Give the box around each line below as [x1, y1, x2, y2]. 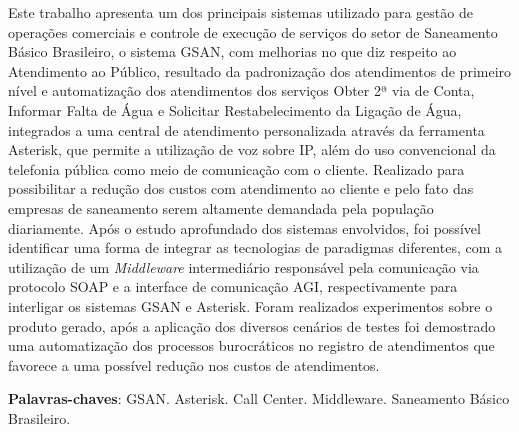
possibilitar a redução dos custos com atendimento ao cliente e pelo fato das [8, 178, 474, 199]
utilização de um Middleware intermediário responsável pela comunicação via [8, 256, 479, 277]
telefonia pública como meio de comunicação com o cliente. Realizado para [8, 158, 465, 179]
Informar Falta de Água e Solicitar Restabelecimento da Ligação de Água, [8, 99, 462, 120]
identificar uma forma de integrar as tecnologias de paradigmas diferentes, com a [8, 237, 503, 258]
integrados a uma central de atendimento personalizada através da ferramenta [8, 119, 485, 140]
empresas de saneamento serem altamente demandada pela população [8, 197, 434, 218]
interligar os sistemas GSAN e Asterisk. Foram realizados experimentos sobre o [8, 295, 493, 316]
